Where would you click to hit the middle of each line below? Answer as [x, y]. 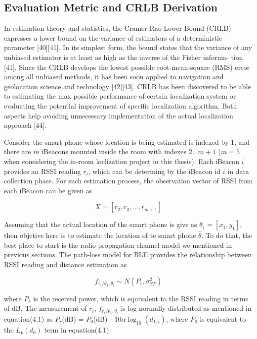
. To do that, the [227, 235]
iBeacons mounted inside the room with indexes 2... [120, 151]
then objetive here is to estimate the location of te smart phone [100, 235]
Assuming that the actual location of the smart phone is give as [101, 224]
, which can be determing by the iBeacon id [154, 171]
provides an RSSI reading [43, 171]
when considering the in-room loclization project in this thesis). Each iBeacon [122, 161]
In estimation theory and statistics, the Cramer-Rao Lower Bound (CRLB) [118, 28]
